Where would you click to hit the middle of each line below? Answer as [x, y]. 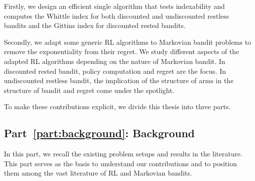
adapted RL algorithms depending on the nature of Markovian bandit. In [115, 61]
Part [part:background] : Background [99, 133]
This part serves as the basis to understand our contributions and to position [121, 163]
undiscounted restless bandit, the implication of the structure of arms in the [119, 80]
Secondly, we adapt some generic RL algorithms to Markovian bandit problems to [127, 42]
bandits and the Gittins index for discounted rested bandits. [95, 25]
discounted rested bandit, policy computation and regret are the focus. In [115, 71]
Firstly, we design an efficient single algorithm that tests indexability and [114, 6]
